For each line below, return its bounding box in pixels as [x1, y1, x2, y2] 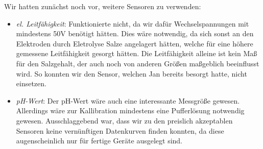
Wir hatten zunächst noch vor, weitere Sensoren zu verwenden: [4, 1, 201, 11]
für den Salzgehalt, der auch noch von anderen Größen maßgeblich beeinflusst [16, 58, 259, 68]
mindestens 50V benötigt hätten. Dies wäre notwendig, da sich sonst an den [16, 28, 254, 39]
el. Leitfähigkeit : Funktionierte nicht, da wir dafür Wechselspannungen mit [16, 18, 249, 29]
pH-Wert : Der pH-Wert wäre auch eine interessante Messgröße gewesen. [16, 95, 240, 106]
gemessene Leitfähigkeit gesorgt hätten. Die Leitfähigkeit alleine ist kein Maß [16, 48, 257, 59]
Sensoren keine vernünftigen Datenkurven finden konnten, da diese [16, 125, 224, 136]
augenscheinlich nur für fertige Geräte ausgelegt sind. [16, 135, 183, 146]
